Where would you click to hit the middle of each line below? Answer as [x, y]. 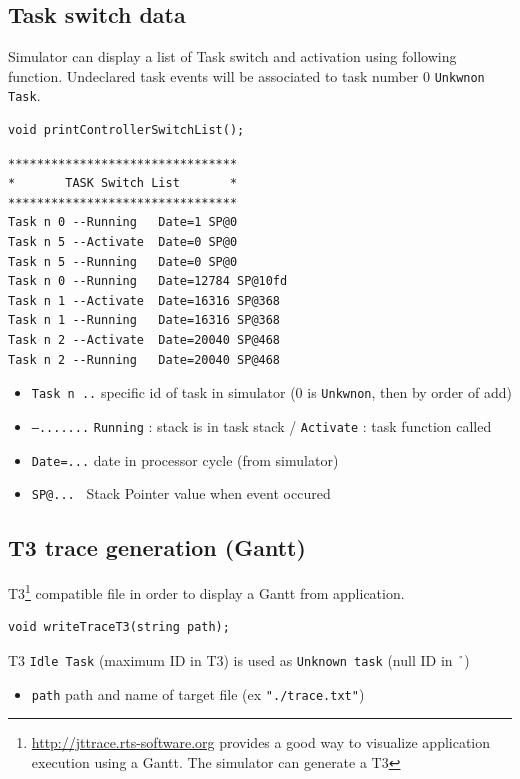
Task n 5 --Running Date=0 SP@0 [123, 261]
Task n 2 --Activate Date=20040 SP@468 [144, 340]
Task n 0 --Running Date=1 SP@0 [123, 222]
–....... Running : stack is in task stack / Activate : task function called [261, 425]
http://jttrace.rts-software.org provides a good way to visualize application [261, 742]
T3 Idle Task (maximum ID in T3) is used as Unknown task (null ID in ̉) [239, 659]
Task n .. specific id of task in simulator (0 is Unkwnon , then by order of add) [271, 392]
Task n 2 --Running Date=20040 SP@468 [144, 359]
